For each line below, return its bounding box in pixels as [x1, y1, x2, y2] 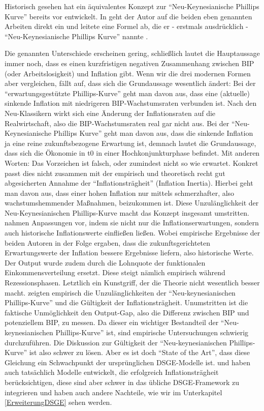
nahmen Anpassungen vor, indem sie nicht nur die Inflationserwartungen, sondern [5, 217, 259, 228]
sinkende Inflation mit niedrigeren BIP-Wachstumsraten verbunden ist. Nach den [5, 98, 257, 108]
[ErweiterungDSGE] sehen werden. [5, 397, 112, 407]
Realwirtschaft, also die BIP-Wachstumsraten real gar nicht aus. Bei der [5, 118, 229, 128]
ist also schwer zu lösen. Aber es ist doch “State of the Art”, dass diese [29, 347, 250, 358]
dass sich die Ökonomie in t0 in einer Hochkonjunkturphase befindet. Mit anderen [5, 148, 260, 158]
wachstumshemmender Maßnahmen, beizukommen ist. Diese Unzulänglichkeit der [5, 197, 259, 208]
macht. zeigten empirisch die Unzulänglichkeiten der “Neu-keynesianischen [5, 287, 236, 298]
